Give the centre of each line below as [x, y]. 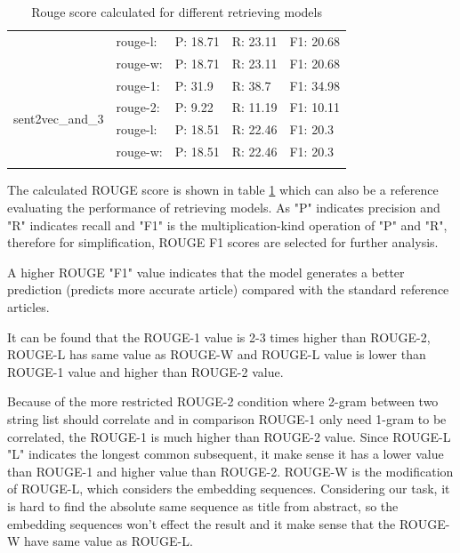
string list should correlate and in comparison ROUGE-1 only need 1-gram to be [227, 418]
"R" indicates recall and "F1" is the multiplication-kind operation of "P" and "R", [227, 224]
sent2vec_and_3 [59, 118]
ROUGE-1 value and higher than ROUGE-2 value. [145, 371]
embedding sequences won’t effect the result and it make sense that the [202, 523]
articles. [28, 306]
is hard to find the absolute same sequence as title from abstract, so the [203, 505]
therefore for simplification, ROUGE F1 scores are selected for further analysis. [223, 242]
